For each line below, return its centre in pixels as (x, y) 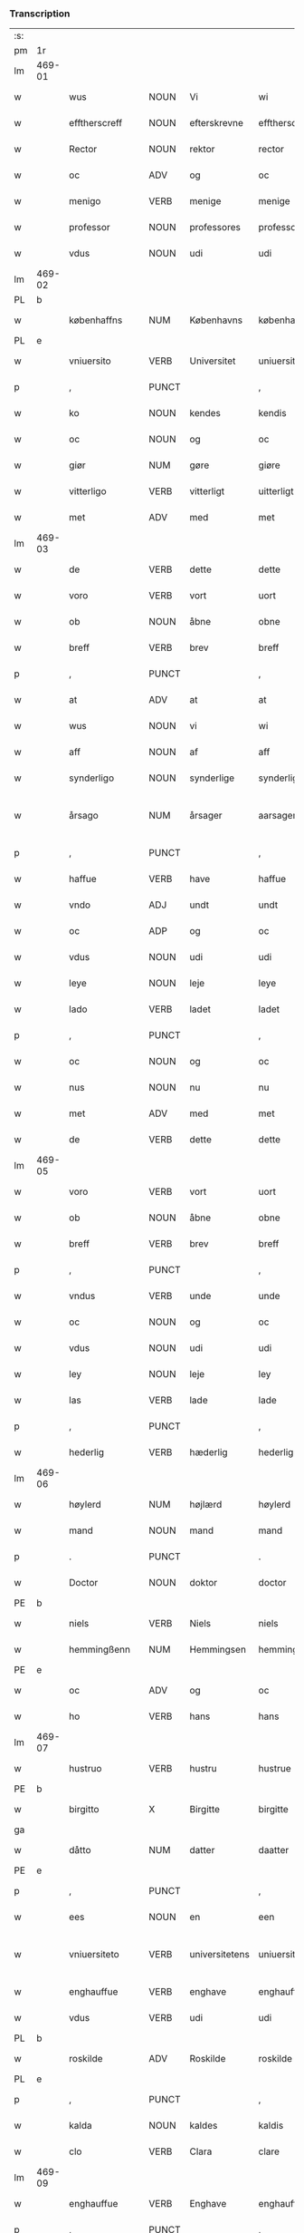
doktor (204, 1583)
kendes (205, 413)
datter (202, 1850)
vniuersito (90, 361)
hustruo (85, 1769)
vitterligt (207, 491)
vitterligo (88, 491)
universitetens (220, 1955)
